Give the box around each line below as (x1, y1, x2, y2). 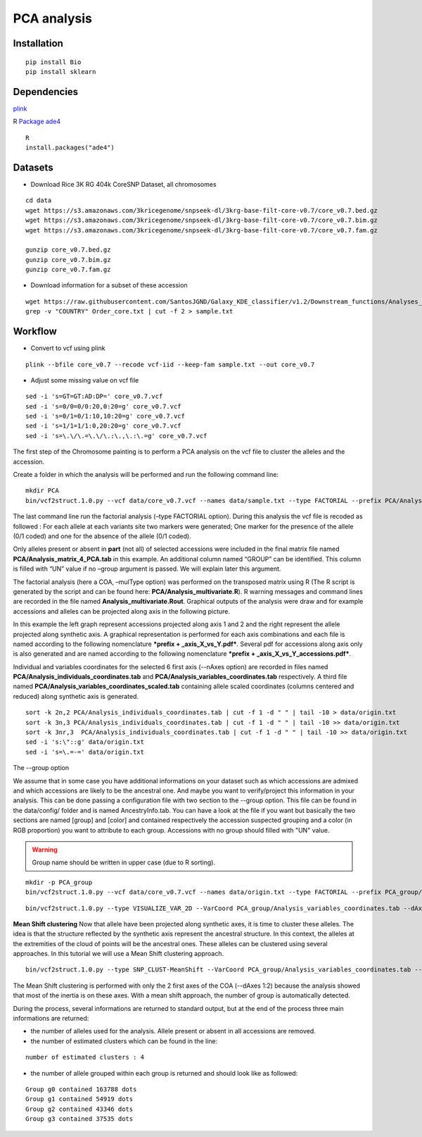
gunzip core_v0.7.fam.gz (25, 266, 111, 274)
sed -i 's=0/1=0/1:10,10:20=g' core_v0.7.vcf (25, 412, 186, 421)
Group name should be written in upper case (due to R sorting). (32, 858, 216, 866)
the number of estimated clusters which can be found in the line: (30, 1036, 218, 1045)
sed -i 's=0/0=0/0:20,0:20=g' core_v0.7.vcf (25, 402, 182, 410)
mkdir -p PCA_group (25, 878, 93, 886)
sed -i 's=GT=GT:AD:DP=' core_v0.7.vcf (25, 392, 163, 401)
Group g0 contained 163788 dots (25, 1085, 137, 1093)
